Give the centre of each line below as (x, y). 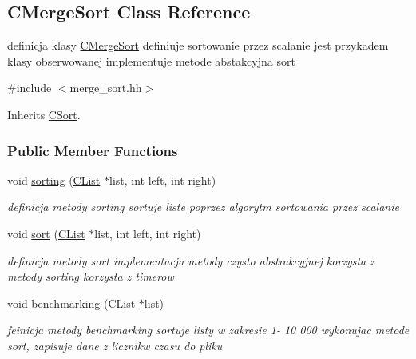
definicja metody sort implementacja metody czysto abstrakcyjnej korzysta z (191, 260)
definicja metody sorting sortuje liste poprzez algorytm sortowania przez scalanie (203, 207)
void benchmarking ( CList (71, 303)
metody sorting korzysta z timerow (91, 276)
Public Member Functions (93, 150)
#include (30, 88)
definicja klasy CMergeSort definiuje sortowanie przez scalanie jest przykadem (198, 45)
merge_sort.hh (106, 88)
